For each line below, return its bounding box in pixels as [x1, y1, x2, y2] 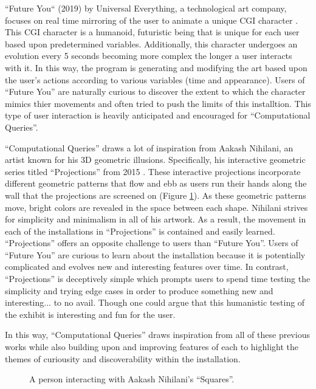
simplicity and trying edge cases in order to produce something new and [5, 284, 273, 297]
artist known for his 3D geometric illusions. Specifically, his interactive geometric [5, 153, 306, 166]
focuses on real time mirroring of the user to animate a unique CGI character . [5, 13, 298, 26]
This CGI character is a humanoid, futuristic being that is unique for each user [5, 26, 300, 38]
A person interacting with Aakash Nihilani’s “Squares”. [29, 373, 235, 385]
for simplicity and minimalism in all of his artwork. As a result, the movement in [5, 213, 306, 225]
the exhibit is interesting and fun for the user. [5, 308, 176, 320]
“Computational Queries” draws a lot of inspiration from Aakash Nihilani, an [5, 141, 294, 154]
